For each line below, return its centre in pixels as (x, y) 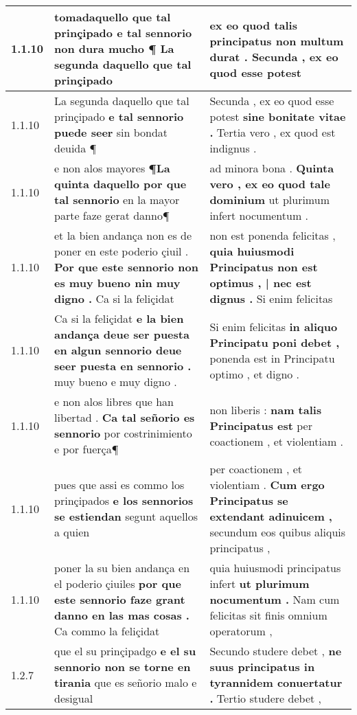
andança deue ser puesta (122, 334)
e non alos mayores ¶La (112, 168)
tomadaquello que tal (113, 17)
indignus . (233, 148)
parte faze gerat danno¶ (112, 215)
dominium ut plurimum (269, 200)
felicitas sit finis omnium (268, 615)
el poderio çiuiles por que (118, 583)
